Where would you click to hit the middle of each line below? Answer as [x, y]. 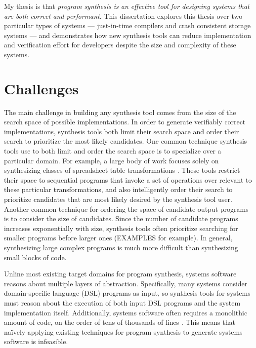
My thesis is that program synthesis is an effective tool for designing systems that [127, 6]
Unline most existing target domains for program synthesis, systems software [120, 274]
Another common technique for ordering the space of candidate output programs [126, 209]
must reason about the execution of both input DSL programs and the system [122, 302]
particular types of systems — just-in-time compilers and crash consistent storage [128, 25]
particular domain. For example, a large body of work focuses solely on [111, 160]
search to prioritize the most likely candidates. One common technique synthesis [126, 141]
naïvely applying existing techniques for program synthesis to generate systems [123, 331]
